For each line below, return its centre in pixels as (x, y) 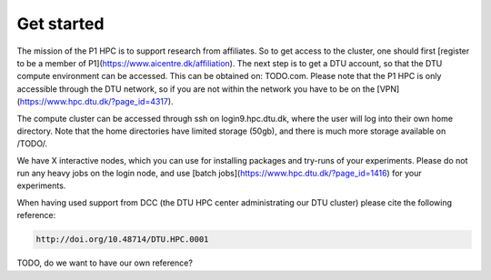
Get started (60, 24)
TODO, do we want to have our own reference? (105, 263)
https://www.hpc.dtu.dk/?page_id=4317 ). (96, 102)
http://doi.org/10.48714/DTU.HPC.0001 (122, 240)
